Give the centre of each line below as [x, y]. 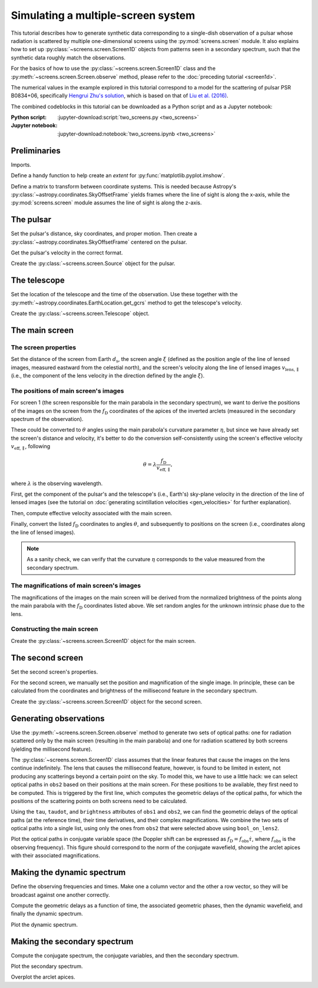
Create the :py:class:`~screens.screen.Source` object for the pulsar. [93, 263]
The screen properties [44, 347]
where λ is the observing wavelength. [57, 483]
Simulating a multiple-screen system [103, 15]
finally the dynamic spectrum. [47, 914]
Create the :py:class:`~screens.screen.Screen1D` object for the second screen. [107, 701]
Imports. [21, 164]
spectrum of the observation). [47, 419]
